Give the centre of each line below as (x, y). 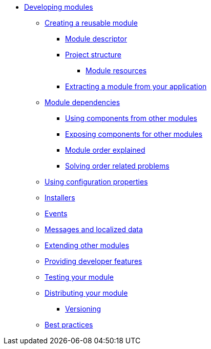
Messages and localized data (94, 229)
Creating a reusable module (91, 23)
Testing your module (79, 277)
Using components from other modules (131, 118)
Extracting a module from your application (136, 86)
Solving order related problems (117, 166)
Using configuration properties (96, 182)
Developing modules (59, 7)
